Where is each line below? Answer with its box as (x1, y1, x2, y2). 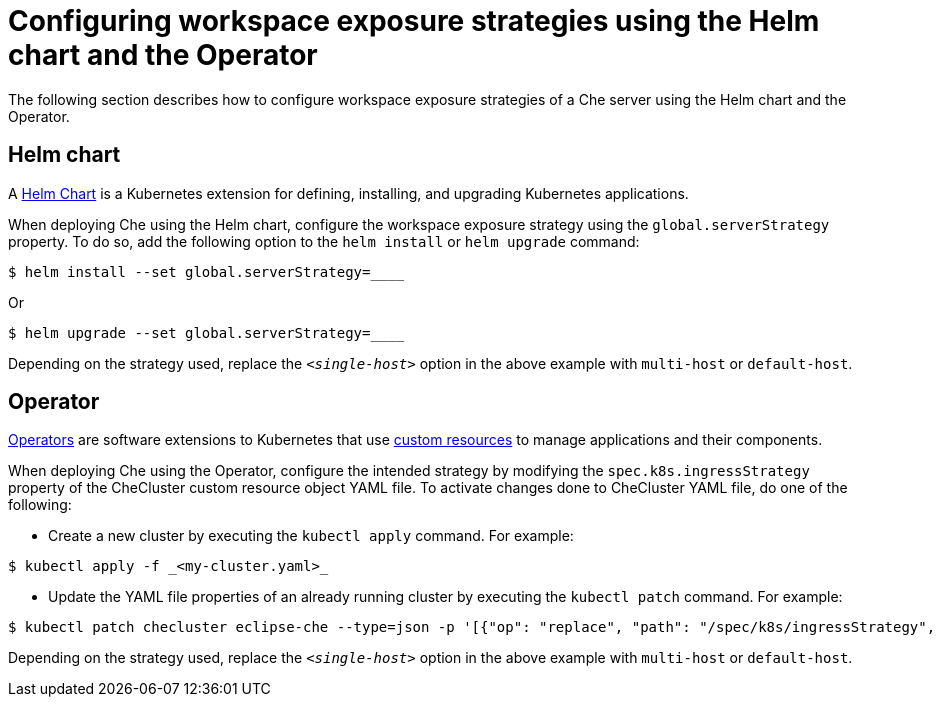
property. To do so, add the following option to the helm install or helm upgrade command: (8, 232, 640, 250)
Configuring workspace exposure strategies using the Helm (8, 4, 820, 38)
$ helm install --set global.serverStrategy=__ (8, 263, 388, 280)
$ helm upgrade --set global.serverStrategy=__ (8, 324, 388, 341)
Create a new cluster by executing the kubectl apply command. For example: (48, 527, 574, 545)
